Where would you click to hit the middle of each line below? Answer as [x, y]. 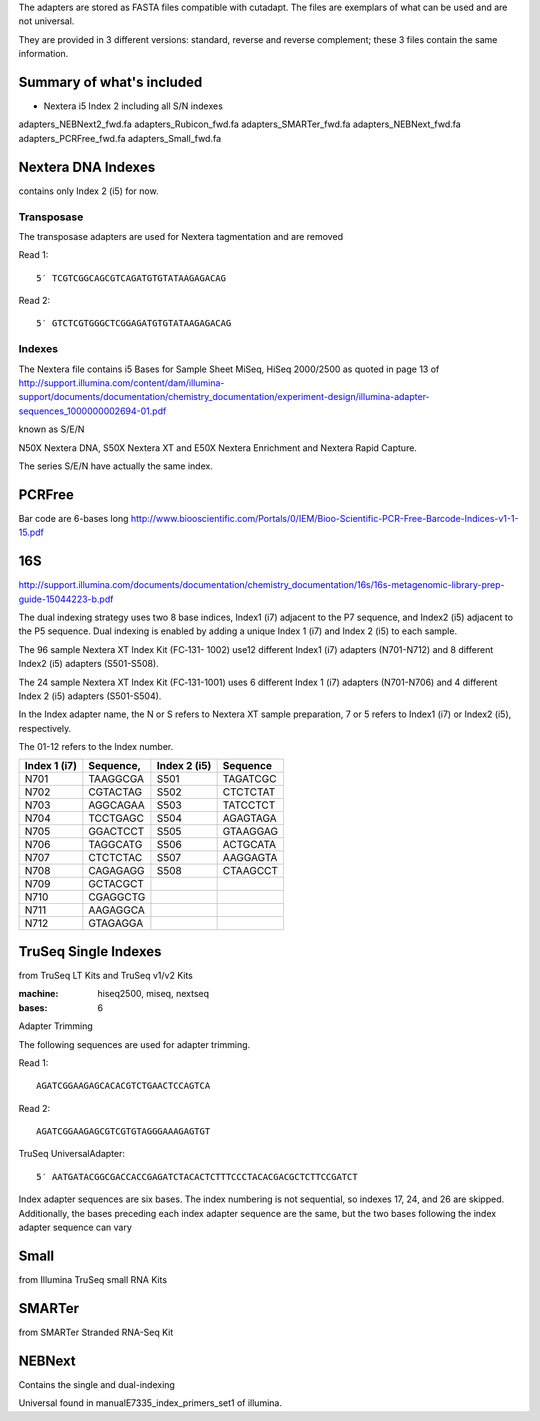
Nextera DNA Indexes [87, 166]
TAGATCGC [249, 779]
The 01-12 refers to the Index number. [96, 747]
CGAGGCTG [117, 897]
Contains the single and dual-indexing [96, 1384]
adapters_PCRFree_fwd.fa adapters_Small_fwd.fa [120, 138]
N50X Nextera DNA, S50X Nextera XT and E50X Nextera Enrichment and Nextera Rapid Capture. [217, 447]
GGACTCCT [116, 832]
